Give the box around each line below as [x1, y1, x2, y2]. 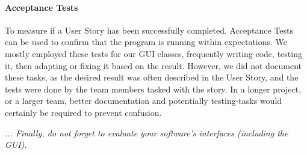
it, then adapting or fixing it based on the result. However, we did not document [5, 59, 302, 71]
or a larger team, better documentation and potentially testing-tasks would [5, 94, 282, 107]
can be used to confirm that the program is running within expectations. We [5, 35, 288, 48]
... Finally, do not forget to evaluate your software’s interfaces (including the [5, 126, 288, 139]
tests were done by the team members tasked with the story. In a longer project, [5, 82, 302, 95]
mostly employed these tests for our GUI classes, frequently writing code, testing [5, 47, 302, 59]
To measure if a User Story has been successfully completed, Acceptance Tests [5, 23, 293, 36]
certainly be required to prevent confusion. [5, 106, 162, 118]
